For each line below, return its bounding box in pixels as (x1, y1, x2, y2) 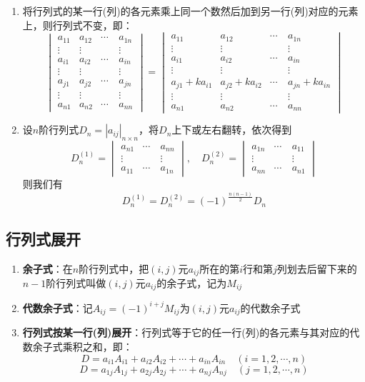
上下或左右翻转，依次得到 (171, 122, 292, 137)
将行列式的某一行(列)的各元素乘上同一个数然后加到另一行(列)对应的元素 (22, 4, 359, 18)
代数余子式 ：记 (22, 300, 93, 315)
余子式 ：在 (22, 261, 73, 276)
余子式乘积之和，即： (32, 338, 133, 353)
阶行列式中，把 (79, 261, 149, 276)
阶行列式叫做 (46, 275, 106, 290)
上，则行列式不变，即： (22, 17, 133, 32)
